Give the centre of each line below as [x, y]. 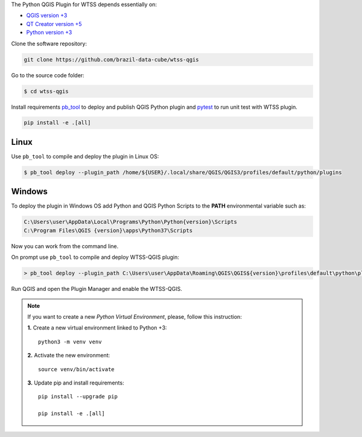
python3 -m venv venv [70, 342]
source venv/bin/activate [76, 369]
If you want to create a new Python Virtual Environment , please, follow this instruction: [135, 316]
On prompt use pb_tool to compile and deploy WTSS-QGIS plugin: [95, 257]
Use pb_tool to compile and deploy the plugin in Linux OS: [85, 156]
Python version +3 [49, 33]
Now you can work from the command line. [65, 246]
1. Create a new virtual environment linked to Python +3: [97, 328]
